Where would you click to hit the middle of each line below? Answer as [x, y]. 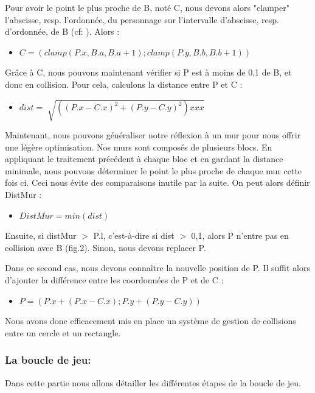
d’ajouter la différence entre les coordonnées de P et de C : [114, 280]
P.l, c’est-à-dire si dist [134, 235]
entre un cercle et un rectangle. [63, 332]
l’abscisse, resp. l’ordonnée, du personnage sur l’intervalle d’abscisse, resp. [142, 19]
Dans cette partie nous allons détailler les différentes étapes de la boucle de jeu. [153, 382]
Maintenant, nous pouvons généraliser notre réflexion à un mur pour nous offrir [153, 135]
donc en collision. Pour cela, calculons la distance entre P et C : [124, 84]
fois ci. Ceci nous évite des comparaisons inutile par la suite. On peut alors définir [157, 182]
